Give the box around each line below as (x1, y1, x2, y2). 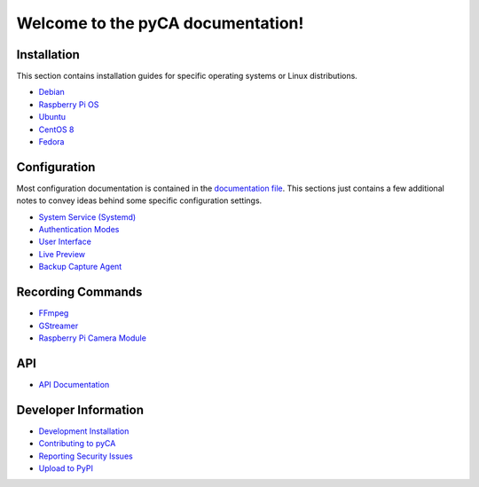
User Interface (38, 236, 92, 247)
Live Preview (38, 248, 86, 259)
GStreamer (38, 320, 79, 331)
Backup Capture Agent (38, 262, 122, 272)
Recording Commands (16, 285, 143, 300)
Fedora (38, 137, 65, 147)
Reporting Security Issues (38, 451, 133, 461)
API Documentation (38, 379, 110, 389)
